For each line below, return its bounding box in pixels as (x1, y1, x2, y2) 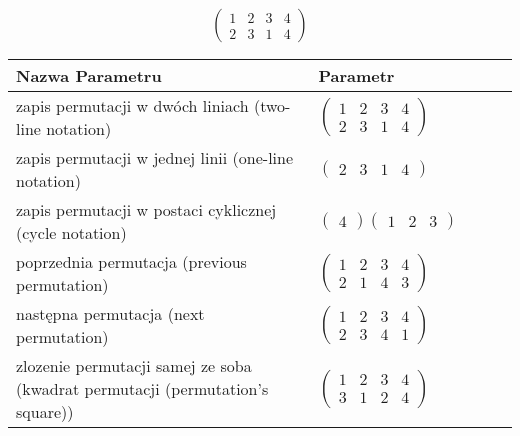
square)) (16, 400, 74, 424)
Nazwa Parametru (16, 64, 162, 88)
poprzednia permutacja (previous (16, 250, 247, 274)
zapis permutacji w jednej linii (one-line (16, 146, 294, 170)
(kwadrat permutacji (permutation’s (16, 377, 269, 401)
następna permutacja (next (16, 302, 205, 326)
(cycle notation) (16, 221, 127, 245)
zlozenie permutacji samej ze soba (16, 354, 252, 378)
